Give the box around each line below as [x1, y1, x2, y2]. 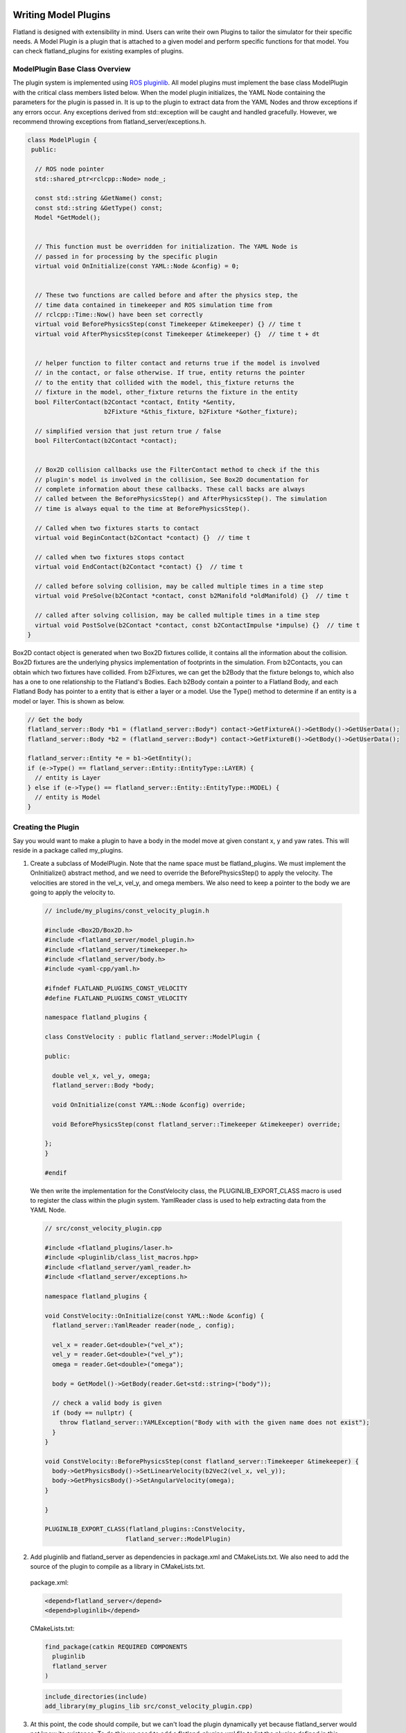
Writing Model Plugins [12, 9, 111, 21]
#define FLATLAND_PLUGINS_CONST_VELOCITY [44, 994, 188, 1002]
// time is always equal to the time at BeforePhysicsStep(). [35, 505, 251, 512]
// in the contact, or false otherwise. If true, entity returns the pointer [35, 369, 306, 377]
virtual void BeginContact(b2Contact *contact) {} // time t [35, 534, 251, 541]
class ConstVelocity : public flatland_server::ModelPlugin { [44, 1033, 261, 1041]
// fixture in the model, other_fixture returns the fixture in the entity [35, 388, 298, 397]
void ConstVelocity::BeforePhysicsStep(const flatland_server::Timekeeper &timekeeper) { [44, 1457, 360, 1465]
